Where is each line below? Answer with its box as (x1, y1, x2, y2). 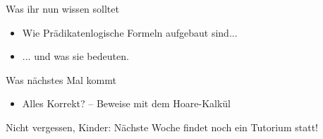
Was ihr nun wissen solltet (6, 1, 119, 16)
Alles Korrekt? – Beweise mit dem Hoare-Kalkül (22, 96, 231, 111)
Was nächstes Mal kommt (6, 72, 116, 87)
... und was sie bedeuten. (22, 49, 129, 64)
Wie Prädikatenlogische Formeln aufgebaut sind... (22, 25, 238, 40)
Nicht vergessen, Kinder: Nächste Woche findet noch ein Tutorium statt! (6, 119, 318, 134)
